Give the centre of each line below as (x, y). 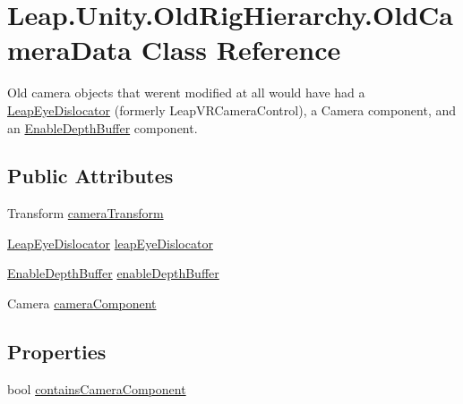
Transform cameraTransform (86, 213)
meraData (70, 50)
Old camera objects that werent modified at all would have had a (186, 93)
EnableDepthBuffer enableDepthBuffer (113, 273)
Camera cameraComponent (82, 303)
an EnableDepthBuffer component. (103, 127)
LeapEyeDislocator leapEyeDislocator (110, 243)
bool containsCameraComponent (97, 388)
